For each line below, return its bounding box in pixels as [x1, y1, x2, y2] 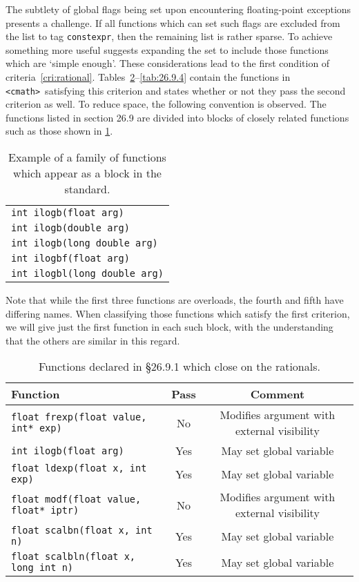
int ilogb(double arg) [11, 222, 130, 234]
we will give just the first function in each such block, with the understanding [6, 320, 333, 334]
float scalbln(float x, [11, 551, 136, 563]
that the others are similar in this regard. [6, 333, 180, 347]
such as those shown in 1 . [6, 124, 113, 138]
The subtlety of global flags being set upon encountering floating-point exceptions [6, 2, 351, 16]
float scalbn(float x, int [11, 525, 153, 536]
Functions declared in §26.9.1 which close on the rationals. [39, 358, 320, 375]
